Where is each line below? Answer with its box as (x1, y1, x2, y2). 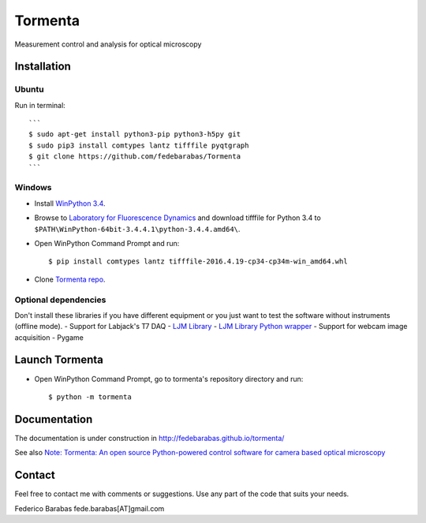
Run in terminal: (14, 100, 66, 110)
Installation (14, 60, 71, 73)
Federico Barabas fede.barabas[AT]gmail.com (14, 503, 165, 513)
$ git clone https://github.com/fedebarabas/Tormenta (28, 152, 241, 161)
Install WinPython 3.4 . (34, 198, 106, 208)
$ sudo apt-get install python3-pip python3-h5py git (28, 130, 241, 139)
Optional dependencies (14, 294, 106, 305)
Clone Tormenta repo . (34, 275, 106, 284)
